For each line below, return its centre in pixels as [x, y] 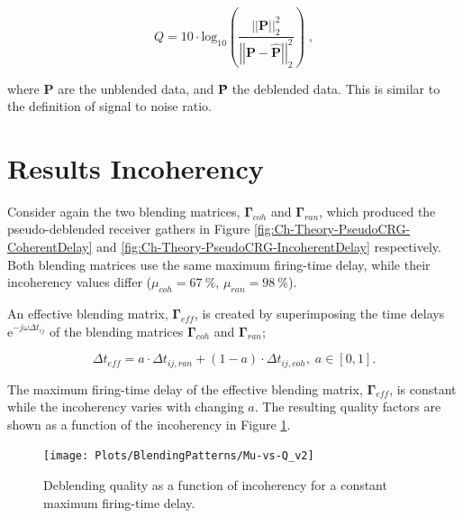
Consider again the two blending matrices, [124, 211]
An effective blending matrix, [88, 314]
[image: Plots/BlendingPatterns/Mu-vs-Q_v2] [179, 456]
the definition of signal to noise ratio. [109, 106]
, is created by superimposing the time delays [319, 314]
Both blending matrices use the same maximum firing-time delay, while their [219, 264]
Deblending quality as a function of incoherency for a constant [215, 485]
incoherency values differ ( [79, 282]
